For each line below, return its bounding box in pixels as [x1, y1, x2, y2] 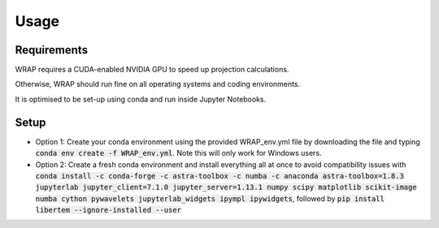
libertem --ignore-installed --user [35, 205, 182, 215]
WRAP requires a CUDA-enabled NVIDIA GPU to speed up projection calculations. [15, 65, 289, 75]
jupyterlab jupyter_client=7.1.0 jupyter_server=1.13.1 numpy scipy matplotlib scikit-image [35, 183, 418, 192]
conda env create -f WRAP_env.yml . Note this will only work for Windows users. [35, 148, 322, 158]
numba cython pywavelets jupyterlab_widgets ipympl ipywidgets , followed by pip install [35, 193, 385, 203]
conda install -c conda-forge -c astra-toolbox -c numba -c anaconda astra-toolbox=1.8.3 [35, 171, 404, 180]
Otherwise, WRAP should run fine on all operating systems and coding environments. [15, 80, 301, 89]
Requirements [15, 43, 89, 57]
